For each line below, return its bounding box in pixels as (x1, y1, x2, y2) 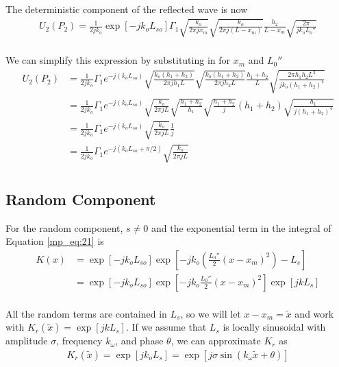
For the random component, (5, 220, 123, 235)
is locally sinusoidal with (223, 320, 326, 334)
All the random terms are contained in (5, 306, 167, 320)
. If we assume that (125, 320, 207, 334)
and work (294, 306, 334, 320)
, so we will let (180, 306, 241, 320)
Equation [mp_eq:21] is (5, 234, 104, 248)
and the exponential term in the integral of (151, 220, 331, 235)
